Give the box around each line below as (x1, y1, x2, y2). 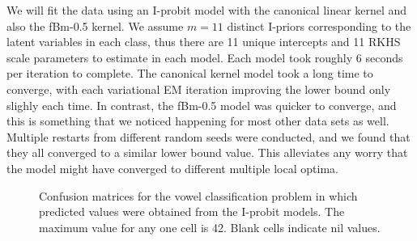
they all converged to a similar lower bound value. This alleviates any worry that (6, 144, 408, 161)
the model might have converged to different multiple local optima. (6, 159, 338, 176)
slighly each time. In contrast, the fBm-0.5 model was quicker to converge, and (6, 96, 397, 113)
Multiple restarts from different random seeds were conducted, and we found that (6, 128, 411, 145)
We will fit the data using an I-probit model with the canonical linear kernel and (6, 2, 407, 18)
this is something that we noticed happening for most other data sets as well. (6, 112, 389, 129)
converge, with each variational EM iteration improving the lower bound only (6, 80, 391, 97)
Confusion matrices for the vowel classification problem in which (39, 187, 358, 204)
